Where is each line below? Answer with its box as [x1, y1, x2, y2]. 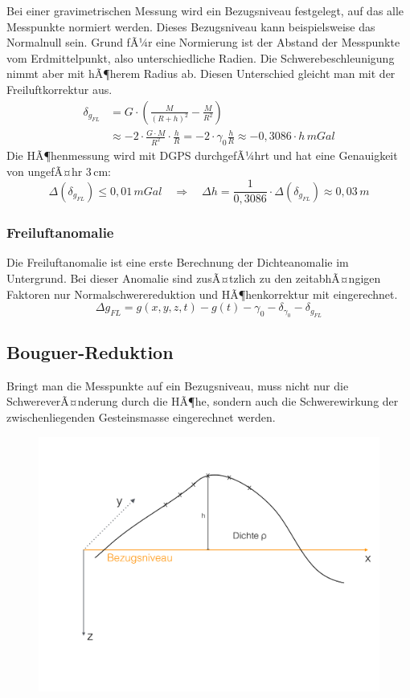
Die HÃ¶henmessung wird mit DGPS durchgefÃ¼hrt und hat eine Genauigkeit [6, 147, 398, 164]
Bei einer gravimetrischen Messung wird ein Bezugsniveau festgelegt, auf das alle [6, 2, 404, 18]
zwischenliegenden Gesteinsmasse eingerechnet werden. [6, 409, 276, 426]
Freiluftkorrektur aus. [6, 80, 113, 97]
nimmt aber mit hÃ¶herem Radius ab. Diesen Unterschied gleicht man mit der [6, 65, 396, 82]
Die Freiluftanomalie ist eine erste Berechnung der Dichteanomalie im [6, 254, 349, 271]
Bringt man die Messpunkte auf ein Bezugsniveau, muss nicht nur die [6, 377, 349, 394]
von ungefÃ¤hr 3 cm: [6, 162, 111, 179]
